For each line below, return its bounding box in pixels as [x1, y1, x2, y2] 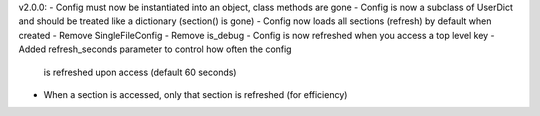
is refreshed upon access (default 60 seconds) [43, 66, 237, 78]
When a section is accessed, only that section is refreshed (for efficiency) [43, 88, 348, 100]
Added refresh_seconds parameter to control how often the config [18, 43, 292, 55]
